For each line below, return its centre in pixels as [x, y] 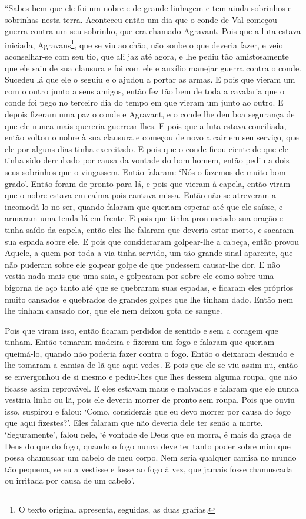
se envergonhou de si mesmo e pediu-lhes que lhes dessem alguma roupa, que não [151, 377]
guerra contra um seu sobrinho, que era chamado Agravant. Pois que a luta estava [153, 31]
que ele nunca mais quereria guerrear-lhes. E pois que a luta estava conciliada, [146, 125]
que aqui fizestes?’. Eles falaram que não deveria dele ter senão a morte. [134, 423]
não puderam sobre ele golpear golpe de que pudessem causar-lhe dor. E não [142, 264]
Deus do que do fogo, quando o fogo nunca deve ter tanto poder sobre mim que [148, 446]
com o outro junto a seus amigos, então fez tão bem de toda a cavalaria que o [145, 91]
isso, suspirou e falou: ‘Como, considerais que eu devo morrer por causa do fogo [148, 411]
